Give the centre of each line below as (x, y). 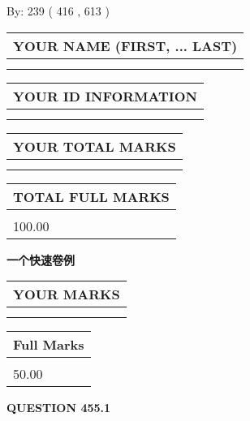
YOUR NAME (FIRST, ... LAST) (125, 45)
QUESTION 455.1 (59, 408)
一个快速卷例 (41, 259)
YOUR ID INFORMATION (105, 96)
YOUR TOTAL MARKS (95, 146)
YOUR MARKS (67, 294)
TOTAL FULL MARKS (91, 196)
